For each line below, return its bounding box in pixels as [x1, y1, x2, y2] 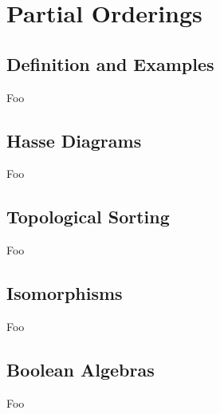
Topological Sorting [6, 204, 170, 229]
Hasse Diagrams [6, 128, 142, 152]
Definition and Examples [6, 51, 214, 76]
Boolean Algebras [6, 357, 155, 381]
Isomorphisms [6, 281, 123, 306]
